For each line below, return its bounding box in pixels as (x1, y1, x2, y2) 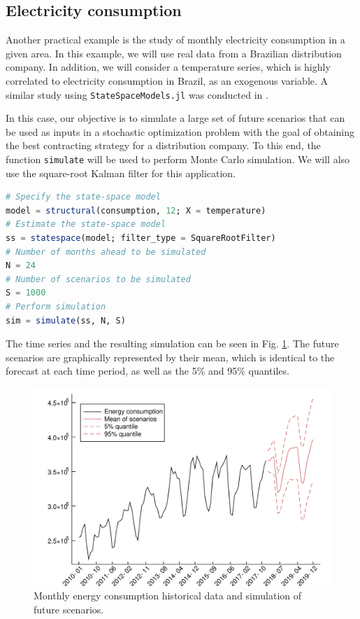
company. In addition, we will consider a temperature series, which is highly (6, 60, 331, 74)
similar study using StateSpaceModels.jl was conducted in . (6, 87, 268, 102)
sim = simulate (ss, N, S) (6, 315, 126, 326)
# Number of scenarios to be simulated (6, 274, 191, 284)
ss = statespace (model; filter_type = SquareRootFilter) (6, 233, 276, 244)
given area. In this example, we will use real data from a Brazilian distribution (6, 46, 342, 60)
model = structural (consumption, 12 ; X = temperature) (6, 205, 266, 216)
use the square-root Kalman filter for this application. (6, 165, 236, 180)
